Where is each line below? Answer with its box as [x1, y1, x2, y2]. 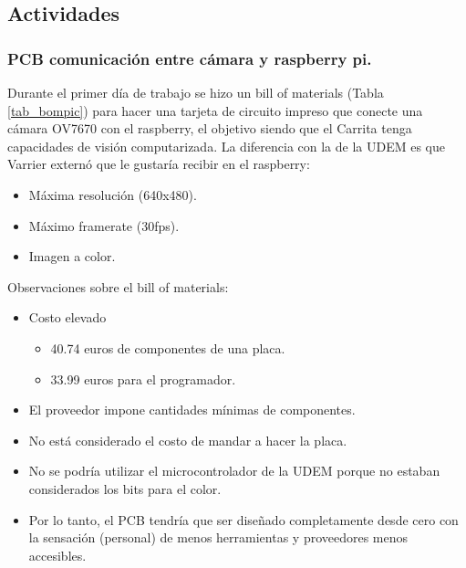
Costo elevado [28, 308, 107, 327]
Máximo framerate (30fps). [28, 216, 180, 235]
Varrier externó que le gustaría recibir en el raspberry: [7, 154, 310, 174]
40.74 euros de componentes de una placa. [50, 338, 285, 357]
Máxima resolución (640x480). [28, 184, 197, 204]
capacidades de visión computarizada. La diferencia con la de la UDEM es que [7, 136, 445, 155]
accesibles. [28, 545, 87, 564]
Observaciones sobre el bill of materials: [7, 277, 229, 296]
